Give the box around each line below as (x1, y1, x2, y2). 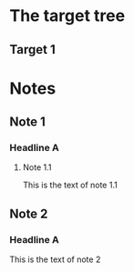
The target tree (9, 5, 126, 26)
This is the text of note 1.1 (22, 179, 119, 191)
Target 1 (9, 42, 57, 57)
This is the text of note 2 (9, 254, 101, 265)
